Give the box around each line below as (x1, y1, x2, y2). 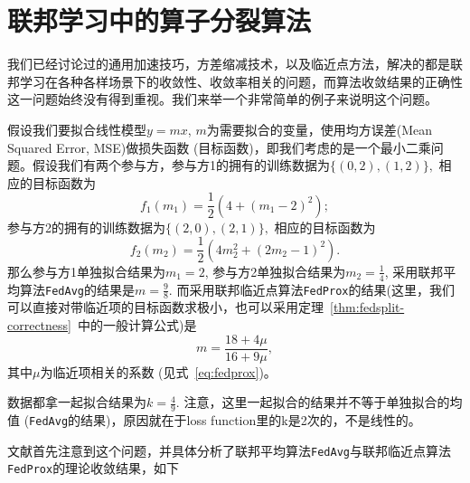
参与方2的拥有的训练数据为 (7, 217, 165, 236)
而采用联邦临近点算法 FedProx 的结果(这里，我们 (176, 279, 455, 298)
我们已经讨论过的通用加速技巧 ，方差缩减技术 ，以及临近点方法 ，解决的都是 (7, 54, 450, 73)
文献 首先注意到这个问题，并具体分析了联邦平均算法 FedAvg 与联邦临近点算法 (7, 440, 451, 459)
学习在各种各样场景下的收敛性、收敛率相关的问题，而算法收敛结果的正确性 (19, 71, 463, 90)
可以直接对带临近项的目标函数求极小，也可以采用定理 (7, 298, 324, 317)
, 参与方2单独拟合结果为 (204, 261, 346, 280)
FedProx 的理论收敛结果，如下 (7, 459, 180, 478)
